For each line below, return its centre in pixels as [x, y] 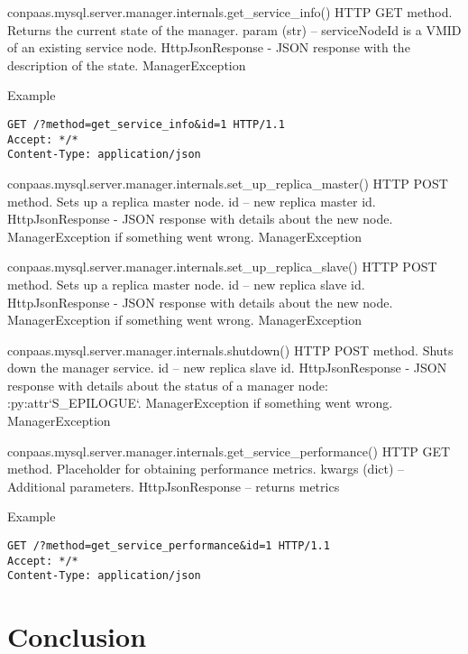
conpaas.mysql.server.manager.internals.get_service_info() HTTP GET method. [230, 12]
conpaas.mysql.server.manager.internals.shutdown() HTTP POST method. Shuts [230, 350]
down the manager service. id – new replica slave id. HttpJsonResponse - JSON [227, 368]
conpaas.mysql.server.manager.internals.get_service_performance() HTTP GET [229, 451]
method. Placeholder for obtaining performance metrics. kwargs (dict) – [206, 469]
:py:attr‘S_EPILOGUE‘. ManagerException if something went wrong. [200, 403]
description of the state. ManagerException [127, 64]
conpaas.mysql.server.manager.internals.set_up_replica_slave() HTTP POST [222, 267]
